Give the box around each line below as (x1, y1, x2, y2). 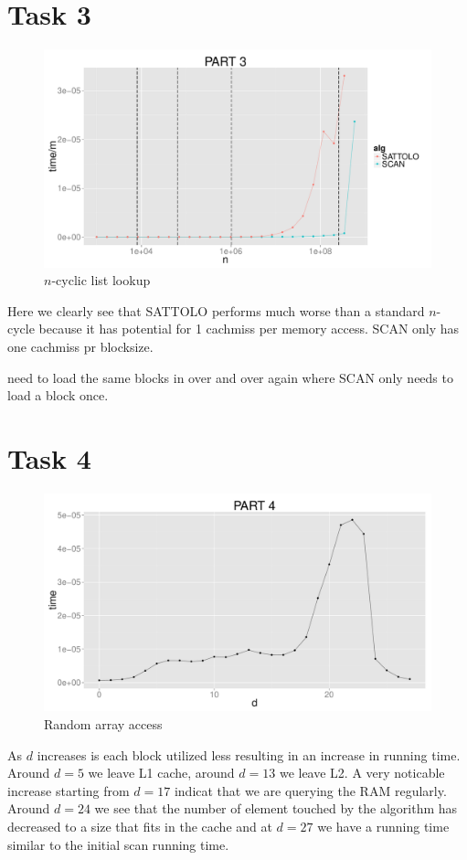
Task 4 (7, 439, 91, 476)
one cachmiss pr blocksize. (7, 337, 154, 356)
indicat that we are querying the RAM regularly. (174, 780, 447, 800)
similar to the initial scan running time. (7, 834, 229, 854)
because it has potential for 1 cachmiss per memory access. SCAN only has (38, 319, 460, 338)
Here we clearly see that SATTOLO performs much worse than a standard (7, 301, 425, 320)
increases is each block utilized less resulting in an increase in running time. (37, 745, 461, 764)
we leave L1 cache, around (88, 763, 235, 782)
